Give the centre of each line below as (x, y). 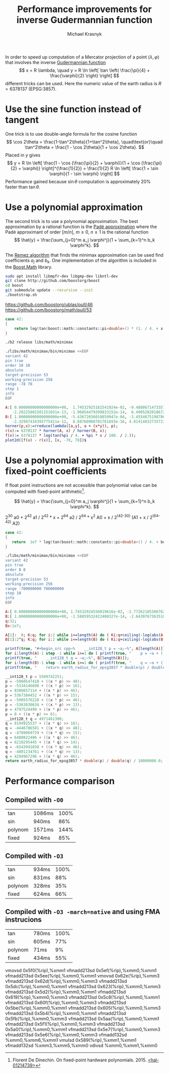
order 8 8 (16, 570)
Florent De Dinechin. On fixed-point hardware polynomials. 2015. (79, 1060)
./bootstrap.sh (21, 295)
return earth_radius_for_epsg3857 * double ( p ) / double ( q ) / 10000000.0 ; (84, 761)
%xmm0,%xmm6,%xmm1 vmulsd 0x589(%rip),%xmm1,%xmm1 (71, 1040)
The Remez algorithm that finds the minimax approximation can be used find (84, 255)
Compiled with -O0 (34, 800)
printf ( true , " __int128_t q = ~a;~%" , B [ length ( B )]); (67, 658)
